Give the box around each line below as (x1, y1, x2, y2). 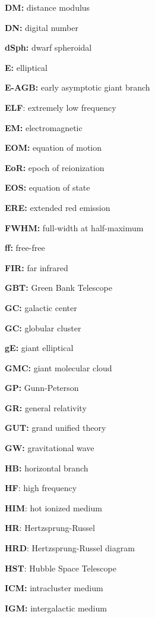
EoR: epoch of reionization (5, 161, 105, 173)
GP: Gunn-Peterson (5, 381, 79, 394)
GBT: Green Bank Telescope (5, 281, 112, 294)
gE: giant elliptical (5, 341, 74, 354)
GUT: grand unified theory (5, 421, 106, 434)
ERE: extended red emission (5, 201, 110, 213)
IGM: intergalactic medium (5, 601, 107, 614)
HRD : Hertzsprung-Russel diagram (5, 542, 135, 554)
